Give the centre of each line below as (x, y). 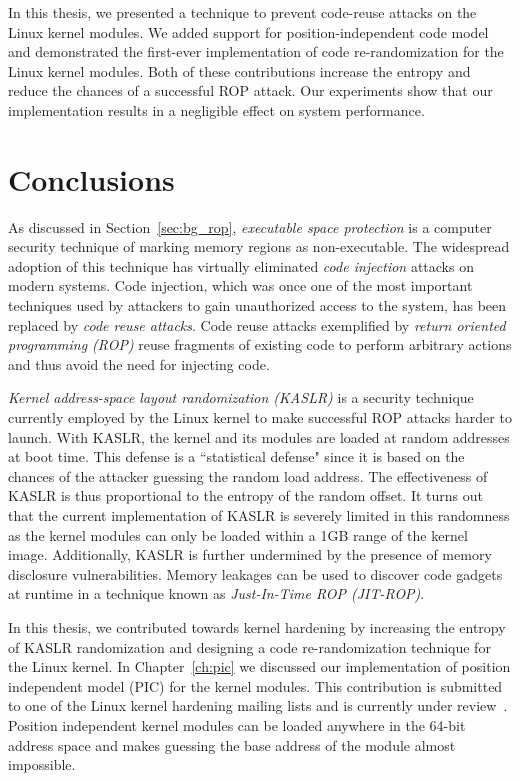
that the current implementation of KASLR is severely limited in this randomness (259, 515)
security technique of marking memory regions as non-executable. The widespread (259, 246)
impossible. (42, 764)
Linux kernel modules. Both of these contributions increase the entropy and (239, 70)
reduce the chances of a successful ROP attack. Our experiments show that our (250, 90)
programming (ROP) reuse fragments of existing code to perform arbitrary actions (260, 344)
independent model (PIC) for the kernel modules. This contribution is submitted (255, 685)
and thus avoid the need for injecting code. (139, 363)
